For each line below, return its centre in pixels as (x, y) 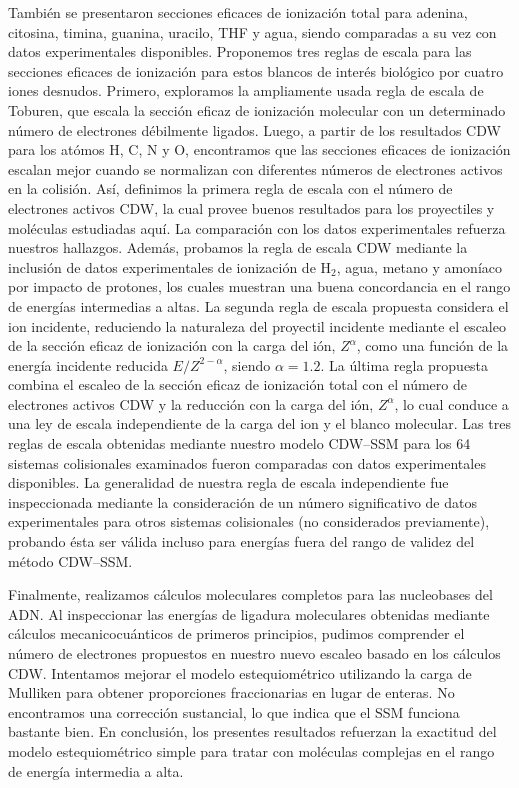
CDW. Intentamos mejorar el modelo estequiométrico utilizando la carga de (240, 672)
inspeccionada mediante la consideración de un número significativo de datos (242, 501)
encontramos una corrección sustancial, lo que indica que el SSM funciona (234, 711)
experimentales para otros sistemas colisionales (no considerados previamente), (249, 521)
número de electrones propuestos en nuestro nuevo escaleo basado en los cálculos (254, 653)
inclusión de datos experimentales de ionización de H (170, 266)
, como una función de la (432, 345)
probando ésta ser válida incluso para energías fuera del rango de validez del (241, 541)
